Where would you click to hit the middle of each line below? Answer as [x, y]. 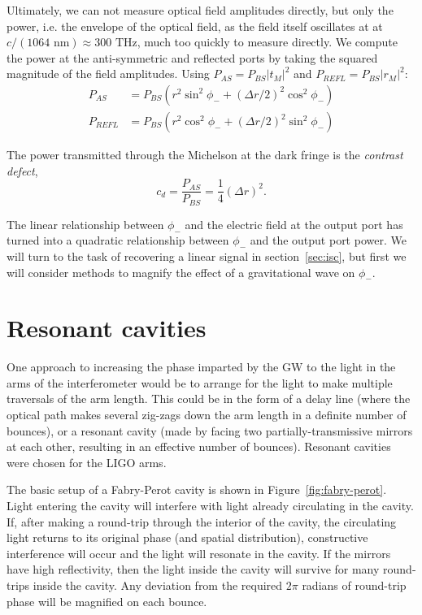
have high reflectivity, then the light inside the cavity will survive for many [193, 569]
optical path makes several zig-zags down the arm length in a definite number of [207, 415]
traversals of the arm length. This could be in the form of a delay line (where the [209, 398]
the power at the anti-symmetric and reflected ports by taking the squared [192, 57]
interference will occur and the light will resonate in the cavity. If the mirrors [199, 553]
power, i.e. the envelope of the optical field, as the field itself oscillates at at [195, 26]
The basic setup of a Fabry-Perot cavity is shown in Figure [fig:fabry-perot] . [197, 489]
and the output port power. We [328, 240]
